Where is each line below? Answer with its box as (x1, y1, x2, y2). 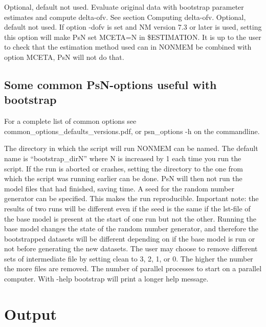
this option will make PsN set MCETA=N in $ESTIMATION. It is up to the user (4, 31, 261, 42)
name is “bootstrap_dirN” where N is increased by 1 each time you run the (4, 152, 241, 163)
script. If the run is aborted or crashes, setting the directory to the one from (4, 163, 243, 173)
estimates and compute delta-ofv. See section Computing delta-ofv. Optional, (4, 11, 246, 22)
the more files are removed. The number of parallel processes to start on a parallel (4, 263, 262, 274)
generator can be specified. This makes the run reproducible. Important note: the (4, 193, 259, 204)
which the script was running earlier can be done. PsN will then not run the (4, 173, 242, 184)
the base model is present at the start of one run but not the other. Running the (4, 213, 256, 224)
